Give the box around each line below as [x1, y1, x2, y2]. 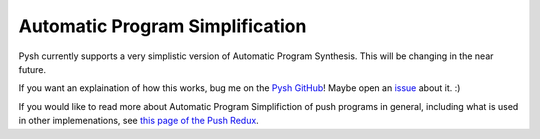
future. [18, 63, 47, 75]
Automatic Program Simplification [18, 15, 307, 37]
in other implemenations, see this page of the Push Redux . [18, 115, 259, 127]
